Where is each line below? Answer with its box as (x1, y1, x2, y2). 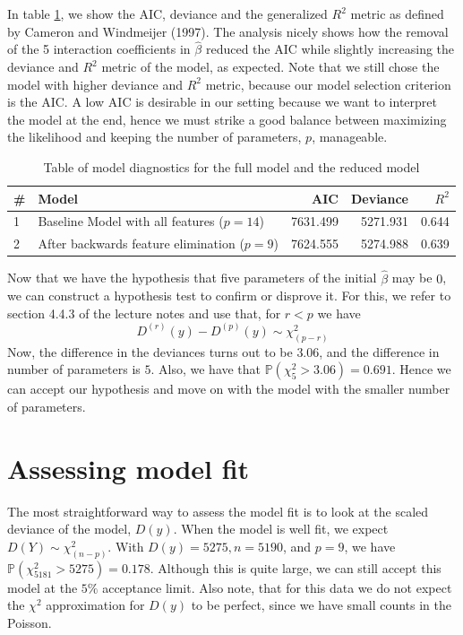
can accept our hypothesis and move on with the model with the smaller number (7, 379, 450, 398)
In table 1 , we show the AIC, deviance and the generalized (7, 4, 328, 22)
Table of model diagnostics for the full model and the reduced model (43, 157, 420, 176)
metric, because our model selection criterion (205, 74, 451, 93)
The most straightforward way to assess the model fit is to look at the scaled (7, 501, 429, 520)
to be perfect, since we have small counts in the (191, 596, 451, 614)
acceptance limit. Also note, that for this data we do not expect (102, 578, 452, 596)
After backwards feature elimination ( (38, 234, 244, 253)
